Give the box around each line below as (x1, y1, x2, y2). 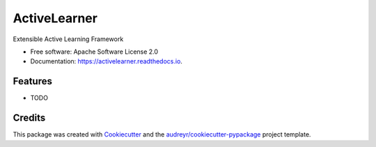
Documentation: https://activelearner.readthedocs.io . (30, 57, 182, 65)
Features (13, 75, 52, 87)
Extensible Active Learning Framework (13, 35, 124, 43)
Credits (13, 112, 46, 124)
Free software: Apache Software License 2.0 (30, 47, 159, 56)
